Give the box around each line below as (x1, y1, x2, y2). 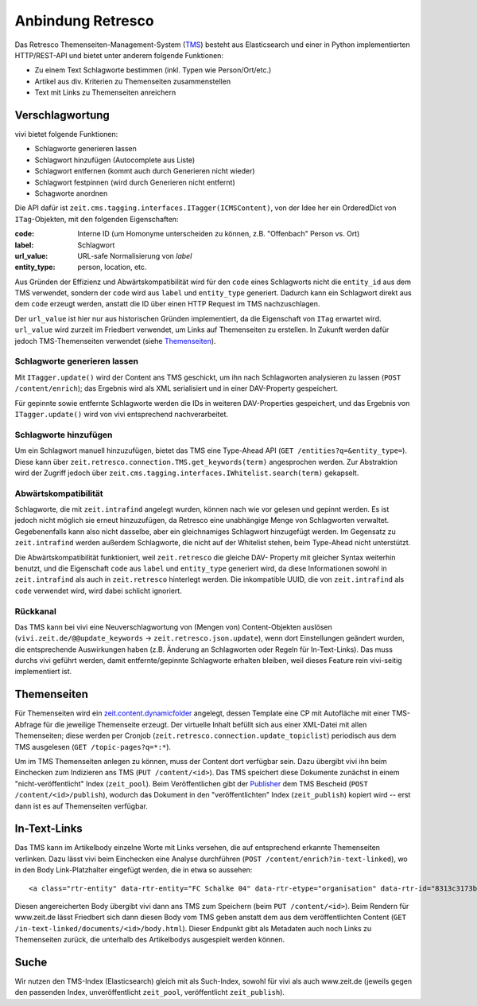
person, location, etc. (77, 263, 147, 272)
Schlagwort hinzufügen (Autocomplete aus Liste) (34, 155, 195, 165)
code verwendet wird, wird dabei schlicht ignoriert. (14, 586, 182, 595)
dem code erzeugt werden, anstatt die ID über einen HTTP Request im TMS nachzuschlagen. (14, 299, 320, 309)
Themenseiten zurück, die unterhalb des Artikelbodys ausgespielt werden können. (14, 935, 285, 945)
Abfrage (14, 719, 42, 729)
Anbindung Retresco (14, 12, 154, 29)
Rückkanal (14, 606, 57, 617)
